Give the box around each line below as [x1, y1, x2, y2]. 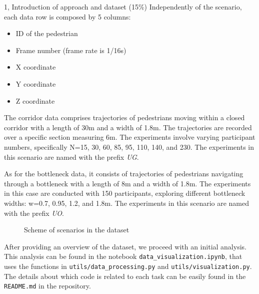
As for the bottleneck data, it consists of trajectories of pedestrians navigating [4, 168, 243, 179]
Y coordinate [15, 78, 56, 89]
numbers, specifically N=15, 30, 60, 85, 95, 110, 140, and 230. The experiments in [4, 141, 254, 152]
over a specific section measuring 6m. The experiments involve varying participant [4, 132, 255, 142]
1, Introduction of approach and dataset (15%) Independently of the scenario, [4, 2, 242, 12]
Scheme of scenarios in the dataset [24, 224, 129, 235]
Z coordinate [15, 95, 55, 106]
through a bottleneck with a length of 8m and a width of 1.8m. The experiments [4, 178, 251, 188]
